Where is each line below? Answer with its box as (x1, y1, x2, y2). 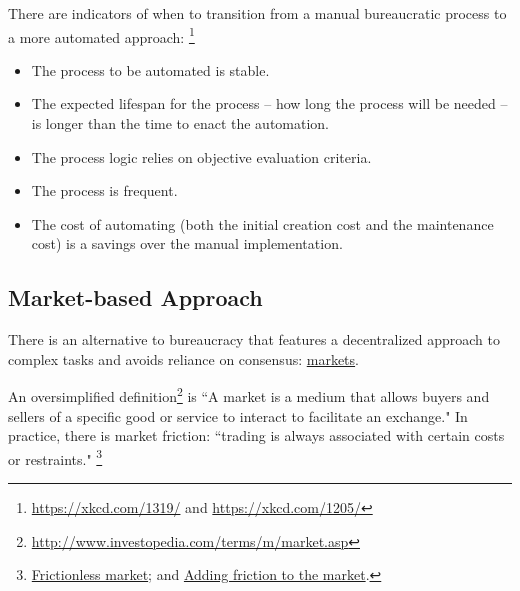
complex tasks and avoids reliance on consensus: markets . (8, 348, 359, 369)
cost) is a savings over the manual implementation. (31, 233, 343, 254)
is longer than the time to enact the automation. (31, 113, 330, 134)
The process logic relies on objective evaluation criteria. (31, 146, 372, 167)
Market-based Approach (8, 282, 263, 313)
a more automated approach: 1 (8, 23, 195, 47)
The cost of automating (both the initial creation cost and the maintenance (31, 213, 494, 234)
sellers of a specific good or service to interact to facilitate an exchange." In (8, 405, 468, 426)
